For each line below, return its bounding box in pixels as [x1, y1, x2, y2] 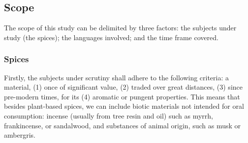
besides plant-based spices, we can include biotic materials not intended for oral [4, 101, 244, 111]
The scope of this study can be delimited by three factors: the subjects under [4, 23, 237, 33]
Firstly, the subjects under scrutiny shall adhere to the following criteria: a [4, 72, 229, 82]
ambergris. [4, 130, 35, 140]
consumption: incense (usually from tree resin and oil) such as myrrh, [4, 110, 213, 120]
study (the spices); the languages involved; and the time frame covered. [4, 32, 218, 42]
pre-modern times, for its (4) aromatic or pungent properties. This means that [4, 91, 240, 101]
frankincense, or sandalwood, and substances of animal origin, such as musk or [4, 120, 241, 130]
